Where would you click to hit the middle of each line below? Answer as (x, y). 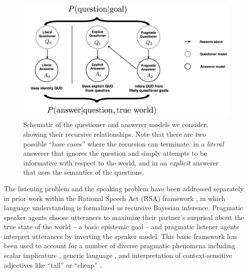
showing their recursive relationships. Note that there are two (115, 134)
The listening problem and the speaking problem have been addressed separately (124, 188)
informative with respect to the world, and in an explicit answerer (121, 162)
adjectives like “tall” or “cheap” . (53, 264)
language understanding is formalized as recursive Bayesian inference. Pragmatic (124, 208)
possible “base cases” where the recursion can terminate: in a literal (124, 143)
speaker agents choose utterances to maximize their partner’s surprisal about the (124, 217)
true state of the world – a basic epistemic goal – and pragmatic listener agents (122, 227)
